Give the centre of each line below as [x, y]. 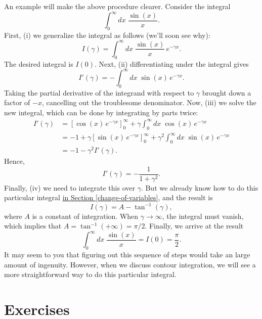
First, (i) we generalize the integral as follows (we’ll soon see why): [107, 35]
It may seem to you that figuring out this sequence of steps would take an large [127, 255]
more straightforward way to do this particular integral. [90, 274]
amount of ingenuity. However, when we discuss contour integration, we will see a [130, 264]
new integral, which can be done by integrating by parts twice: [101, 112]
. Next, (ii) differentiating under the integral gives [172, 63]
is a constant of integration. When [85, 216]
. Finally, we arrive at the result [194, 226]
